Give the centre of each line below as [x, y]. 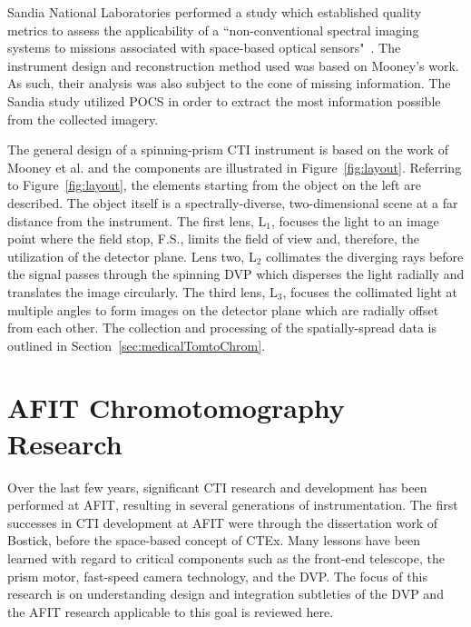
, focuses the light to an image [355, 220]
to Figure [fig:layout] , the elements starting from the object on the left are [214, 185]
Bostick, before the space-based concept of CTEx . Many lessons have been [214, 540]
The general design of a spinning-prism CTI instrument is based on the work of [228, 149]
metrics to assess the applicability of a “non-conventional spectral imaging [213, 30]
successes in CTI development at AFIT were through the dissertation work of [223, 522]
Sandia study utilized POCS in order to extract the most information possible [224, 100]
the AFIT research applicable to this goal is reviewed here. [171, 611]
